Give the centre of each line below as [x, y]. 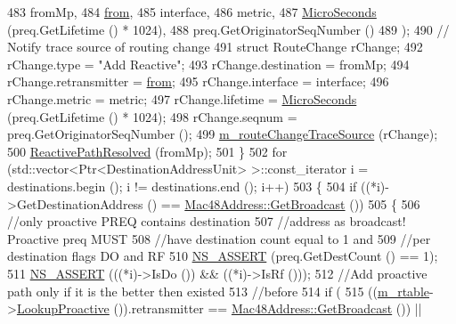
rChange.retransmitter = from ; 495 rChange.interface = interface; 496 [198, 81]
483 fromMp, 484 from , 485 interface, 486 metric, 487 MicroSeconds [192, 12]
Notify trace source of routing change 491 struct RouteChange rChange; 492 [215, 47]
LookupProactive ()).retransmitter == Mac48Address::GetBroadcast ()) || [219, 308]
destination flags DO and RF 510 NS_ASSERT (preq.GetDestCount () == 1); [223, 256]
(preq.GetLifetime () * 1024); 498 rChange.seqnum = [152, 116]
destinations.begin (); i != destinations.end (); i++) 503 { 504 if [182, 186]
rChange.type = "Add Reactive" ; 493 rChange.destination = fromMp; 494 [208, 64]
